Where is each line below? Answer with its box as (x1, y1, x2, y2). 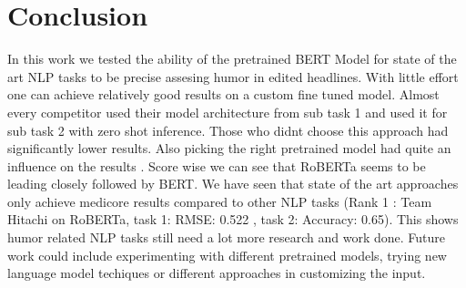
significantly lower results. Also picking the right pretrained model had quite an (7, 139, 451, 158)
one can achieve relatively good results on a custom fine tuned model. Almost (7, 85, 440, 104)
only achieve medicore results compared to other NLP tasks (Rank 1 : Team (7, 191, 432, 211)
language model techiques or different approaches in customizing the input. (7, 263, 426, 283)
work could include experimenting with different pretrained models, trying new (7, 245, 447, 264)
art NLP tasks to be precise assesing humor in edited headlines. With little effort (7, 67, 459, 86)
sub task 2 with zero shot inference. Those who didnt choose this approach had (7, 120, 449, 139)
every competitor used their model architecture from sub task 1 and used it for (7, 102, 448, 121)
